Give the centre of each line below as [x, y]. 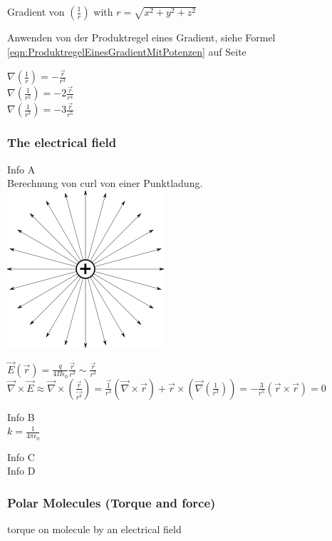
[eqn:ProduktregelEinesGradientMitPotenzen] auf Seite [127, 51]
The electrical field [62, 142]
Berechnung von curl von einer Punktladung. [105, 183]
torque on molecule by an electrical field [94, 529]
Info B [21, 416]
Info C [21, 456]
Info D [21, 471]
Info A [21, 169]
